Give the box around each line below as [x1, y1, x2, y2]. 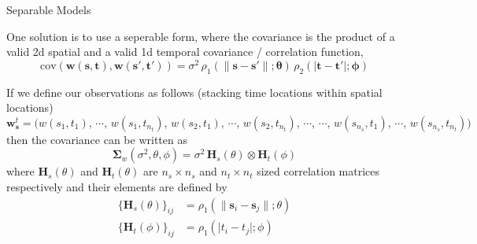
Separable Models [6, 2, 91, 17]
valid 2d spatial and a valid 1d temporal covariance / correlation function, [6, 43, 364, 60]
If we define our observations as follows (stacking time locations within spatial [6, 83, 383, 100]
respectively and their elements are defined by [6, 179, 227, 195]
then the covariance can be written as [6, 131, 187, 147]
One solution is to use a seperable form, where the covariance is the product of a [6, 28, 395, 44]
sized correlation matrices [257, 163, 380, 179]
